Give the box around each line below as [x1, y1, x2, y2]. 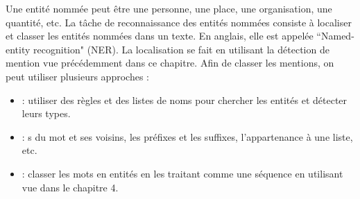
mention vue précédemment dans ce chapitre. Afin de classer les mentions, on [6, 55, 334, 70]
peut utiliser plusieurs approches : [6, 69, 149, 83]
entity [6, 42, 31, 56]
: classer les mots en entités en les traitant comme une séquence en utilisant [22, 166, 343, 180]
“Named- [316, 28, 354, 43]
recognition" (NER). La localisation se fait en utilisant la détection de [33, 42, 329, 56]
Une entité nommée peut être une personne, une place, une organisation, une [6, 1, 332, 15]
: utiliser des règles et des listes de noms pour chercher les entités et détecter [22, 92, 348, 107]
